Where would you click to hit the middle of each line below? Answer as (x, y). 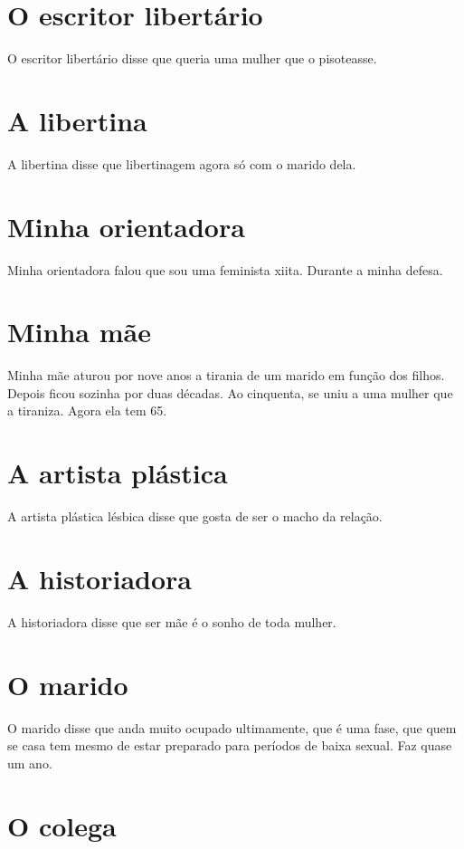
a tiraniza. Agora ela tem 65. (87, 410)
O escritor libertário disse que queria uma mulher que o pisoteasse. (192, 58)
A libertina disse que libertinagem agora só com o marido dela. (182, 163)
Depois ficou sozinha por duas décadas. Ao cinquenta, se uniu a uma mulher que (230, 392)
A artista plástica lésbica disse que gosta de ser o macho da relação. (195, 516)
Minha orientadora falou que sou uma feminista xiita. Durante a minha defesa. (225, 269)
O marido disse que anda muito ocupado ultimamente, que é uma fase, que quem (232, 727)
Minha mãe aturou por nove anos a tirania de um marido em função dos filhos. (226, 375)
